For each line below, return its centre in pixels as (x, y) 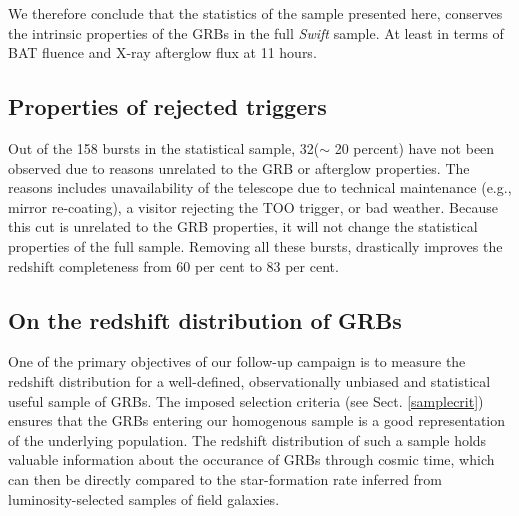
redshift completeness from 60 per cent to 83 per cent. (173, 265)
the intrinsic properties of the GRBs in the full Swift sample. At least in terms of (256, 32)
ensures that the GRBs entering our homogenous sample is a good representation (257, 420)
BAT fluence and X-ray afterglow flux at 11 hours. (162, 52)
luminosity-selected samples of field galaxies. (144, 498)
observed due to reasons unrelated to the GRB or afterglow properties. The (239, 167)
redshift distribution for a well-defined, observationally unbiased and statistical (249, 380)
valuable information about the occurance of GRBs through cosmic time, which (251, 459)
